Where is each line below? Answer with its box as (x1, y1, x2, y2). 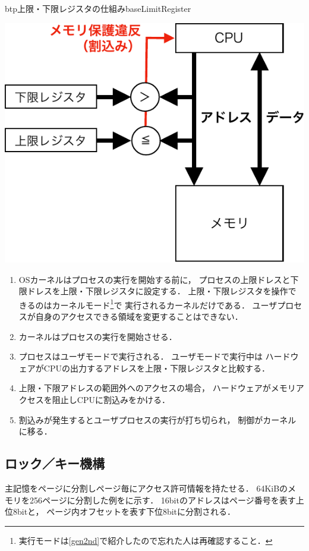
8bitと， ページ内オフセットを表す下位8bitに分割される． (12, 505, 236, 518)
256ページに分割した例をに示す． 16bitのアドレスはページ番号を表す (29, 493, 296, 506)
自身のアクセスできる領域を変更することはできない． (35, 310, 243, 322)
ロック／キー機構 (5, 454, 105, 473)
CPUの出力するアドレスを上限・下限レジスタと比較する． (43, 361, 270, 374)
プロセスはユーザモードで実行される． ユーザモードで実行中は (18, 350, 263, 363)
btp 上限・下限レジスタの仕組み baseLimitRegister (5, 2, 191, 14)
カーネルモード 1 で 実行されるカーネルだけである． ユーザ (52, 297, 278, 311)
